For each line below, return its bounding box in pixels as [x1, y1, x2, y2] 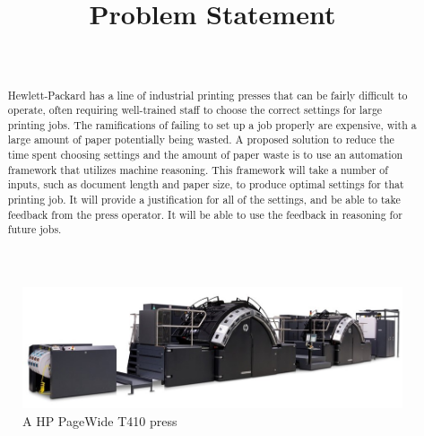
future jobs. [7, 222, 62, 237]
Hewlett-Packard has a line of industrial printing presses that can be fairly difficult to [7, 87, 408, 102]
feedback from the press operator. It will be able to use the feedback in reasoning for [7, 206, 402, 222]
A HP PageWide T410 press [22, 411, 177, 430]
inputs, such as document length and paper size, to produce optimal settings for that [7, 177, 404, 192]
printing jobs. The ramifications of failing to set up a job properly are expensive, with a [7, 117, 417, 132]
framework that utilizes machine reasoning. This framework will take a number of [7, 161, 388, 177]
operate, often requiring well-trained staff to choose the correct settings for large [7, 102, 383, 118]
